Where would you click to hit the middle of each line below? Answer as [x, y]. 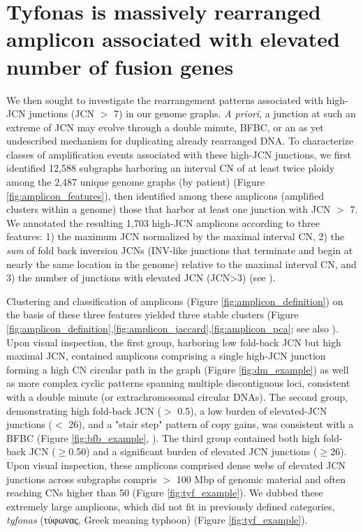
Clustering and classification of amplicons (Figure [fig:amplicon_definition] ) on [175, 301]
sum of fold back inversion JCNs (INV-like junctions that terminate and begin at [180, 250]
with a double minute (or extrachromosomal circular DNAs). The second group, [177, 396]
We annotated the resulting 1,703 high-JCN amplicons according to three [163, 222]
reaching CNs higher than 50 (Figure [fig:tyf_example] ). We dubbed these [165, 493]
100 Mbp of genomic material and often [261, 479]
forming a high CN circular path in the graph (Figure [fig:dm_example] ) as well [178, 369]
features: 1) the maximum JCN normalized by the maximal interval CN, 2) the [176, 236]
